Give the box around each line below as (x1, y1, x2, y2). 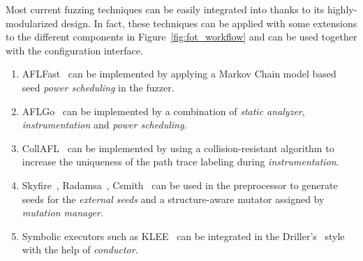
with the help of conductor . (22, 242, 138, 257)
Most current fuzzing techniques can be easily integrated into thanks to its (6, 2, 325, 16)
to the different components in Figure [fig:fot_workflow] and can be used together (6, 29, 357, 44)
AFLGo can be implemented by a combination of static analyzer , (22, 103, 305, 118)
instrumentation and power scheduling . (22, 117, 187, 132)
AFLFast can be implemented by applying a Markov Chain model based (22, 66, 336, 81)
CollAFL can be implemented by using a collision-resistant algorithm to (22, 140, 334, 155)
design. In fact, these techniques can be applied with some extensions (61, 15, 357, 30)
